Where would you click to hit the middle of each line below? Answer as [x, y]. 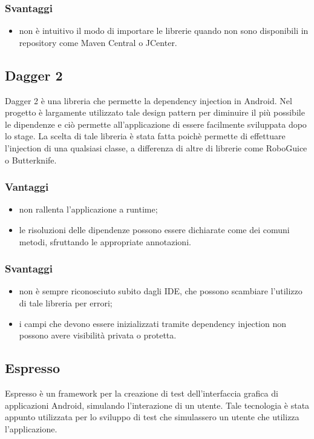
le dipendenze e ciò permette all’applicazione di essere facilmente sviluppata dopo [156, 124]
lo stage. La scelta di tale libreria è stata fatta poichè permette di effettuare [145, 136]
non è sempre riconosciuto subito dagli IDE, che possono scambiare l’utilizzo [161, 291]
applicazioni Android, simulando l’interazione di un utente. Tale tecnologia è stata [157, 405]
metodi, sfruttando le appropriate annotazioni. [105, 241]
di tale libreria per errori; [66, 302]
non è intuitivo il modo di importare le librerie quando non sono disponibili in [164, 31]
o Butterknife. [31, 160]
